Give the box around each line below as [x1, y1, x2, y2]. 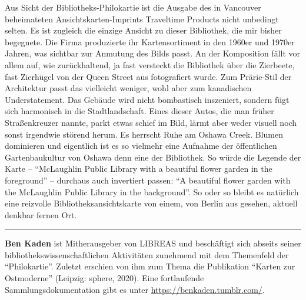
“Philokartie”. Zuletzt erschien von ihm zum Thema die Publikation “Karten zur [5, 260, 295, 272]
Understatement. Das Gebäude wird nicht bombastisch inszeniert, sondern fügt [5, 93, 290, 105]
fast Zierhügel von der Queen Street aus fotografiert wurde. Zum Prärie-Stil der [5, 70, 292, 82]
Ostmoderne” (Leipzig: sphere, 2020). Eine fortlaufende [5, 272, 204, 284]
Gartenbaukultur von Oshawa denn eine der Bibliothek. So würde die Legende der [5, 151, 301, 163]
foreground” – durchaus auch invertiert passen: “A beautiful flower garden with [5, 174, 291, 186]
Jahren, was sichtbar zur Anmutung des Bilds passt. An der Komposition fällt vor [5, 47, 301, 59]
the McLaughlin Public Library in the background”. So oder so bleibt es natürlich [5, 185, 299, 198]
